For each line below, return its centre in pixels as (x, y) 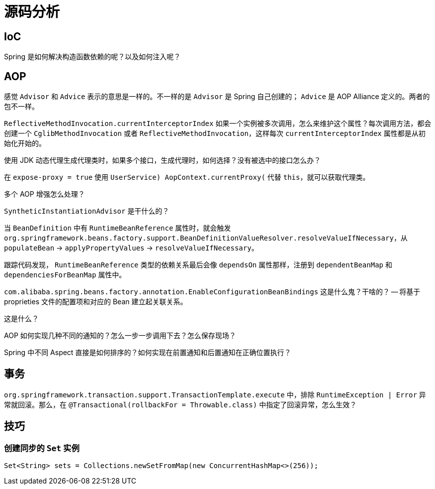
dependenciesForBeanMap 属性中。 (65, 275)
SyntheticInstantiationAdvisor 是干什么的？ (87, 211)
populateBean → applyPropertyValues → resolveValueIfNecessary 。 (131, 248)
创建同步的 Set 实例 (42, 448)
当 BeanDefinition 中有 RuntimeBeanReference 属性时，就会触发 (118, 228)
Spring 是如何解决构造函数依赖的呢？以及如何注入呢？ (92, 57)
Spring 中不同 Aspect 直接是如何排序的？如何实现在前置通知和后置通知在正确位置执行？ (148, 353)
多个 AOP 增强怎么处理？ (44, 194)
